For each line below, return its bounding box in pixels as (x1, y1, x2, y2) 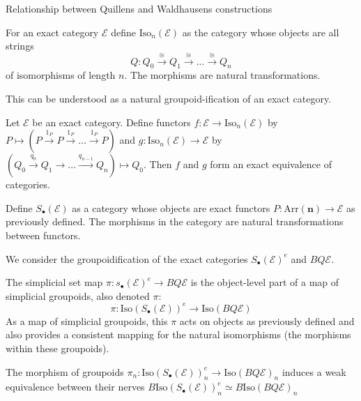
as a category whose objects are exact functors (72, 200, 270, 215)
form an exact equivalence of (210, 157, 332, 172)
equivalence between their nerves (6, 379, 145, 394)
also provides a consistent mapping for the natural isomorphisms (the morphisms (6, 327, 351, 342)
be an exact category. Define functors (32, 114, 191, 129)
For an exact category (6, 24, 99, 39)
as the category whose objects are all (182, 24, 339, 39)
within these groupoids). (6, 341, 109, 355)
